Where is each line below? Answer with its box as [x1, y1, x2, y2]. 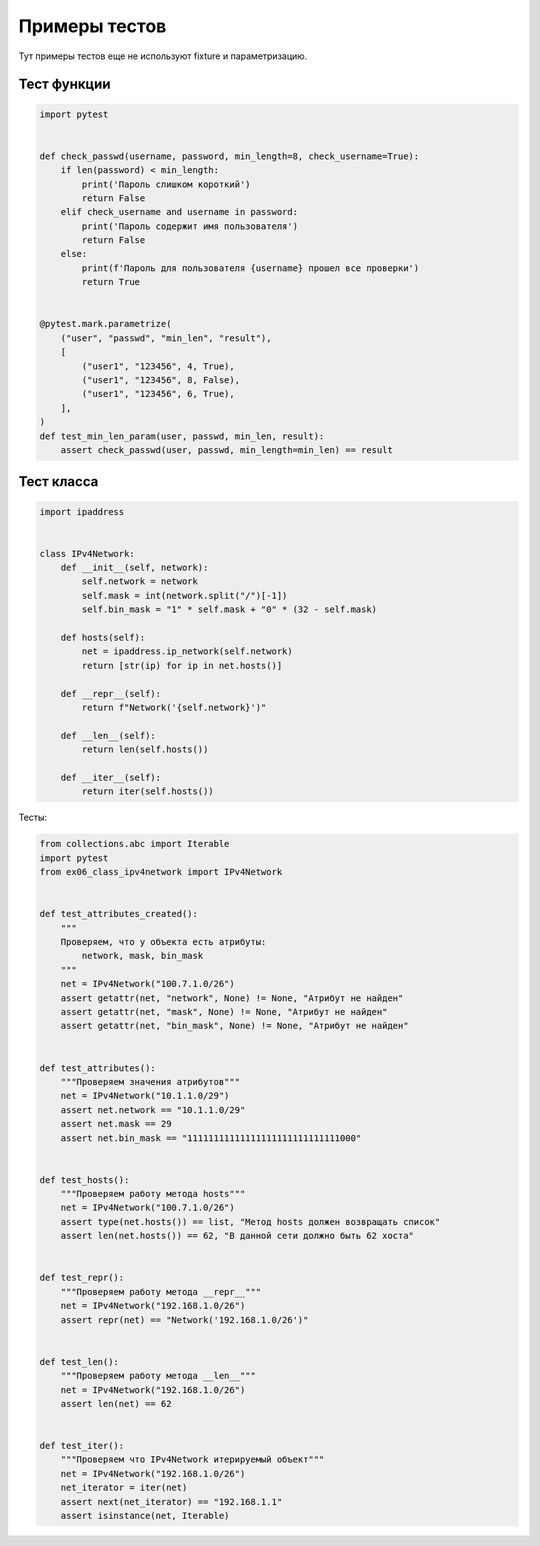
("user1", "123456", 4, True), [81, 360, 235, 372]
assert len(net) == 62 [60, 1398, 172, 1409]
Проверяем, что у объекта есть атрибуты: [60, 936, 267, 948]
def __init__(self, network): [60, 562, 209, 574]
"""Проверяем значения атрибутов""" [60, 1076, 240, 1087]
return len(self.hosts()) [81, 744, 209, 755]
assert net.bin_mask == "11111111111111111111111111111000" [60, 1132, 362, 1144]
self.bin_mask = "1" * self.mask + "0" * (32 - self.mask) [81, 604, 378, 615]
